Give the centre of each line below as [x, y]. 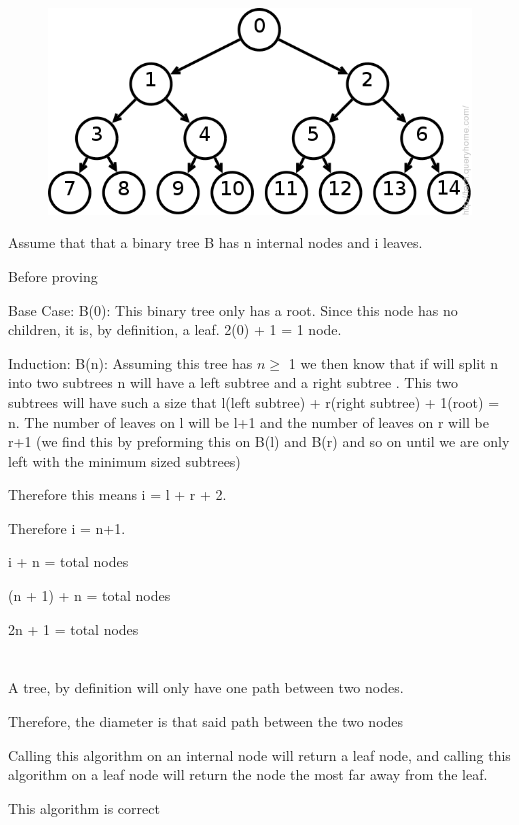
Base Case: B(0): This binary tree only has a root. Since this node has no [233, 309]
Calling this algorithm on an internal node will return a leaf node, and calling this [259, 754]
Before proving [53, 275]
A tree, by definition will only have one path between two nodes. [206, 687]
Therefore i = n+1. [67, 527]
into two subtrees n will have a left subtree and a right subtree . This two [233, 382]
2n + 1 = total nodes [73, 628]
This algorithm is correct [84, 807]
